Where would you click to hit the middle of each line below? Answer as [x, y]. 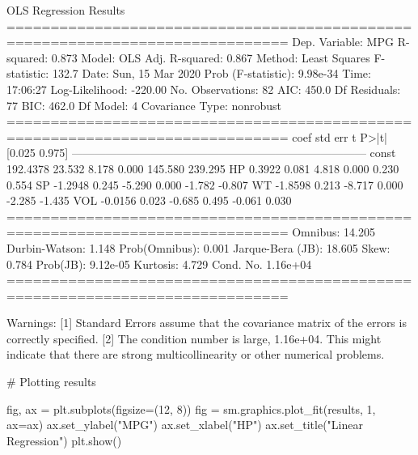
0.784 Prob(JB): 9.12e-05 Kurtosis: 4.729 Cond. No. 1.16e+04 [159, 264]
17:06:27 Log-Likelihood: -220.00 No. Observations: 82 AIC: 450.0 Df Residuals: [204, 89]
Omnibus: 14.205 [334, 232]
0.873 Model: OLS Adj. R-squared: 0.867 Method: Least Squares [211, 57]
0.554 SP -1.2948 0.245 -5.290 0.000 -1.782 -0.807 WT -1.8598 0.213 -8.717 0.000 [205, 184]
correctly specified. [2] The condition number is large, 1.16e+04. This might [194, 338]
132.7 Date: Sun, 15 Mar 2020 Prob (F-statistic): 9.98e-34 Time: [211, 73]
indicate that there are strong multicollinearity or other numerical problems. [196, 354]
